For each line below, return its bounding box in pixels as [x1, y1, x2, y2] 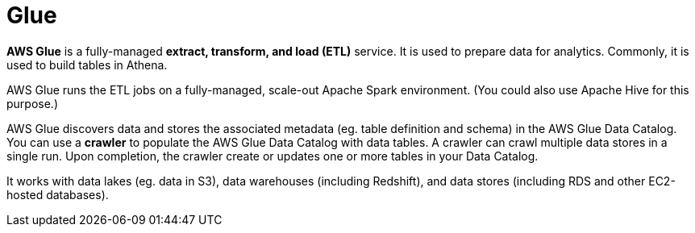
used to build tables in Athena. [6, 57, 168, 72]
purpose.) [6, 96, 58, 110]
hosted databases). [6, 187, 109, 202]
